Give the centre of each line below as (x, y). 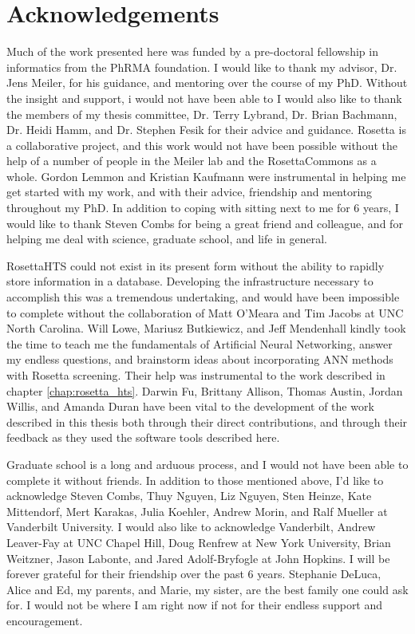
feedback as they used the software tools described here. (143, 437)
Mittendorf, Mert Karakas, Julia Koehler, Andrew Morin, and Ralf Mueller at (197, 511)
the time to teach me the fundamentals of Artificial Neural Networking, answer (200, 343)
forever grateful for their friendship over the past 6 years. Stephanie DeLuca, (194, 574)
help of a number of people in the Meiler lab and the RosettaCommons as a (192, 161)
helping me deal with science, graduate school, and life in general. (167, 239)
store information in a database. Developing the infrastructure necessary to (190, 281)
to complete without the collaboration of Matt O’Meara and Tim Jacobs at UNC (205, 312)
